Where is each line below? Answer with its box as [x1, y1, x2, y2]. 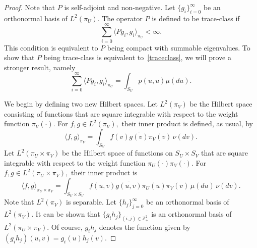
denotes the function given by [99, 221, 190, 232]
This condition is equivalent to [4, 42, 98, 53]
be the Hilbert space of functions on [61, 147, 173, 158]
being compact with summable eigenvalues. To [107, 42, 250, 53]
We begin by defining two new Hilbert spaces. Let [4, 98, 158, 109]
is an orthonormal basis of [151, 209, 232, 219]
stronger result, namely [4, 62, 76, 72]
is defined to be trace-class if [152, 13, 240, 23]
